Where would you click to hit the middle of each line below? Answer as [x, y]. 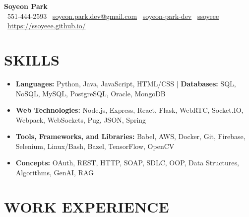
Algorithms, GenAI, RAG [55, 173]
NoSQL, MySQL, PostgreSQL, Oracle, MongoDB [91, 93]
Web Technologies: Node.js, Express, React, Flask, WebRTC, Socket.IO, [129, 110]
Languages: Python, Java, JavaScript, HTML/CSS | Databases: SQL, [126, 83]
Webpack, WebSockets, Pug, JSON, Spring [81, 119]
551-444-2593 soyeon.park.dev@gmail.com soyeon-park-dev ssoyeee [113, 16]
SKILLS [32, 59]
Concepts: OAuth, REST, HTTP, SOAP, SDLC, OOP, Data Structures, [127, 163]
